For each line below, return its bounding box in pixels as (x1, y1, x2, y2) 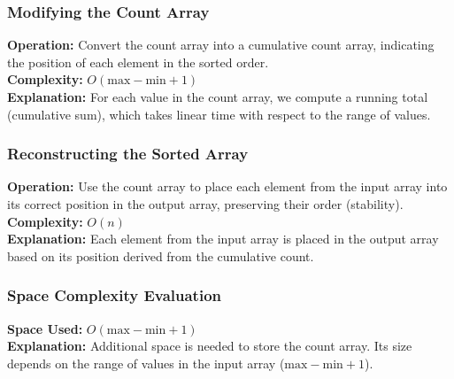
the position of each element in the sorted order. (7, 52, 269, 71)
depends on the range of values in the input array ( (7, 353, 285, 372)
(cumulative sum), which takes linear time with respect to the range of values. (7, 104, 431, 123)
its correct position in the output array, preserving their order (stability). (7, 195, 404, 213)
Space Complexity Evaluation (7, 284, 222, 306)
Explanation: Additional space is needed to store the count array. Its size (7, 336, 412, 355)
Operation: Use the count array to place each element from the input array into (7, 177, 448, 196)
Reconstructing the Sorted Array (7, 143, 249, 165)
